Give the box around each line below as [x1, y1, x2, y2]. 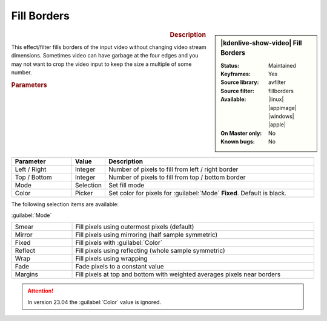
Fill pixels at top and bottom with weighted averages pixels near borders [75, 270, 281, 279]
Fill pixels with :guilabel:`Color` [75, 239, 163, 247]
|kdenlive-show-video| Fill [220, 39, 302, 47]
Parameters [11, 80, 48, 89]
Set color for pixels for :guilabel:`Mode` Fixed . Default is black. [108, 189, 287, 197]
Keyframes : [220, 70, 251, 78]
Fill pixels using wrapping [75, 255, 148, 263]
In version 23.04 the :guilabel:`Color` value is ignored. [27, 298, 162, 305]
